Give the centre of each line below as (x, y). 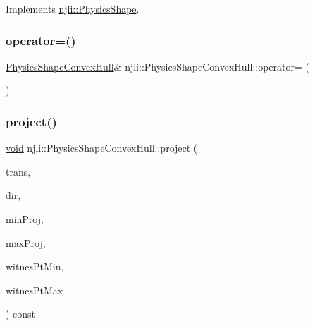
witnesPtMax (35, 290)
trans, (18, 171)
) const (21, 314)
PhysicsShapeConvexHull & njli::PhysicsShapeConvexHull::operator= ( (157, 66)
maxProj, (26, 242)
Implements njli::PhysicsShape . (73, 8)
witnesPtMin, (35, 266)
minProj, (25, 219)
